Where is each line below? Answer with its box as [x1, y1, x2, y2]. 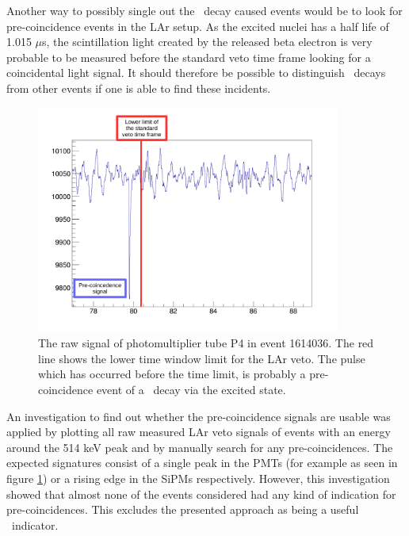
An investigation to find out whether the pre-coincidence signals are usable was [6, 408, 391, 424]
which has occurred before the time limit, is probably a [38, 366, 306, 382]
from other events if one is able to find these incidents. [6, 79, 271, 96]
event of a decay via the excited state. [96, 381, 286, 398]
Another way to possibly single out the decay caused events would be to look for [6, 2, 403, 18]
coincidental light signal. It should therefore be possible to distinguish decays [6, 64, 386, 81]
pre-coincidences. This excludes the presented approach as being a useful [6, 501, 359, 518]
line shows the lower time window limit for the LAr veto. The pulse [38, 350, 365, 366]
